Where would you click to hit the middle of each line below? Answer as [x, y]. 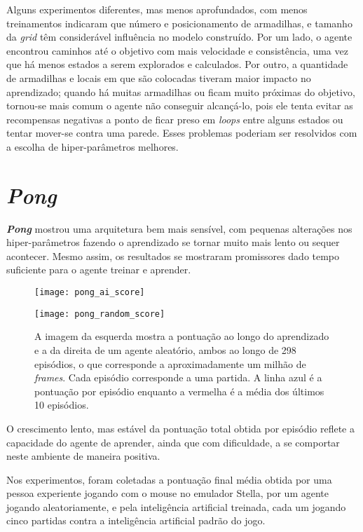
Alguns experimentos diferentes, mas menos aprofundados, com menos [157, 9]
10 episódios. [62, 405]
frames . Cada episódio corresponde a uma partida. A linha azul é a [178, 377]
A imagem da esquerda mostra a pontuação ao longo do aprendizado [182, 336]
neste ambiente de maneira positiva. [83, 456]
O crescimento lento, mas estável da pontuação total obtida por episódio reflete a [180, 428]
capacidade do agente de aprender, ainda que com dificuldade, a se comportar [173, 442]
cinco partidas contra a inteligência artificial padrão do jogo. [136, 520]
